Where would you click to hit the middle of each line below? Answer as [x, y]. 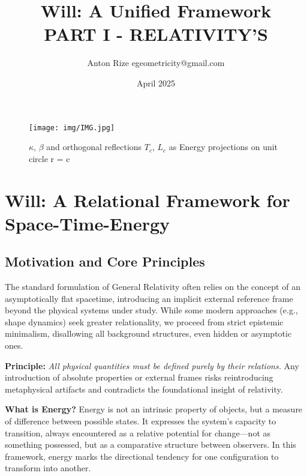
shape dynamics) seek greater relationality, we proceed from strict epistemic [144, 321]
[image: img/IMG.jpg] [72, 128]
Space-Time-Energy [88, 223]
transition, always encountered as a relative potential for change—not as [138, 432]
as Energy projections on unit [223, 147]
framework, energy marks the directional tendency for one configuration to [142, 456]
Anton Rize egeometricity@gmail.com [156, 63]
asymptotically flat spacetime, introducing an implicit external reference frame [149, 298]
